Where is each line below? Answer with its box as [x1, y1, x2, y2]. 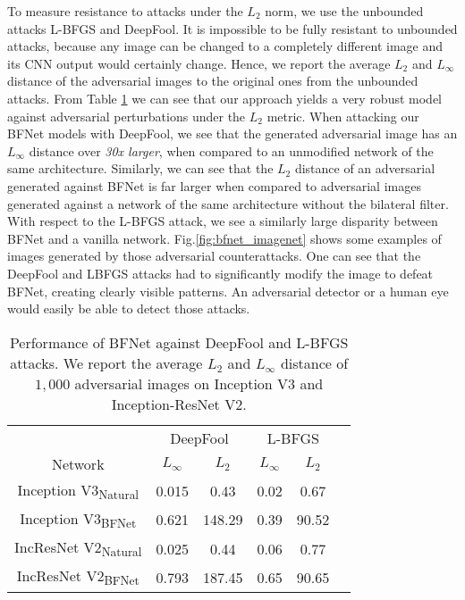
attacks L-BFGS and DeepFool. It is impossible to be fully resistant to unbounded [7, 19, 458, 37]
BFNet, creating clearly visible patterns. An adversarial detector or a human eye [7, 281, 449, 300]
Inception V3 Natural [17, 479, 139, 503]
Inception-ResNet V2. [111, 393, 247, 414]
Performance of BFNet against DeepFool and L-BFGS [9, 331, 349, 353]
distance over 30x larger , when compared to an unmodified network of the [29, 141, 434, 160]
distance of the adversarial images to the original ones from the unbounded [7, 71, 418, 90]
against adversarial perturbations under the [7, 106, 246, 125]
